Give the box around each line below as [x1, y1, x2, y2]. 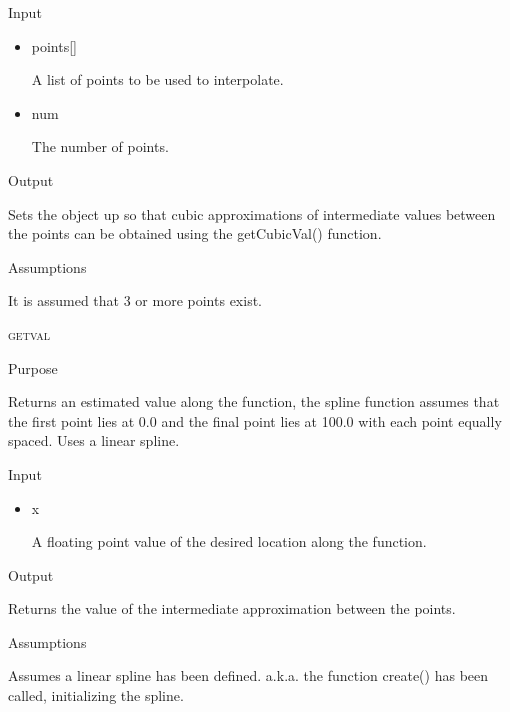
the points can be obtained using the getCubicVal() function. [8, 223, 382, 244]
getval [8, 323, 51, 344]
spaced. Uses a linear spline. [8, 430, 180, 451]
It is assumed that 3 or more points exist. [8, 290, 262, 311]
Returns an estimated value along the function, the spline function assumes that [8, 391, 500, 412]
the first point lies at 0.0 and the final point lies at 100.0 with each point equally [8, 410, 502, 431]
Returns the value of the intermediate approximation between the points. [8, 598, 456, 619]
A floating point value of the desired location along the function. [31, 531, 427, 552]
